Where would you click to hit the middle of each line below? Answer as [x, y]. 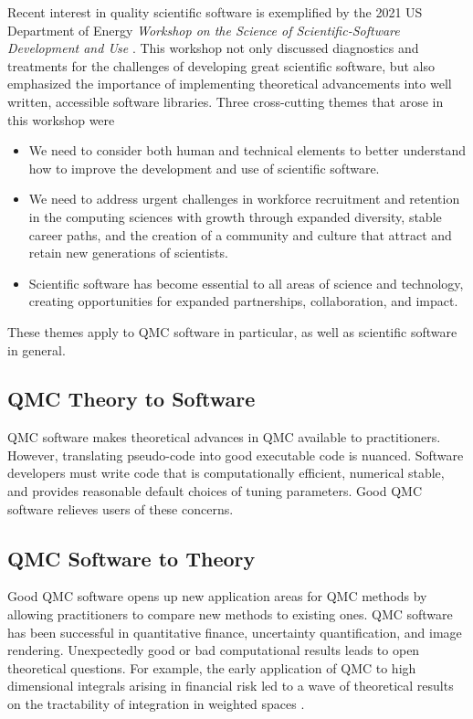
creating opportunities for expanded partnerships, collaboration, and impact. [243, 301]
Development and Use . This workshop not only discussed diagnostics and [213, 48]
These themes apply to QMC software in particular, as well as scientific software [232, 331]
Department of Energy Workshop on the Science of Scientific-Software [204, 30]
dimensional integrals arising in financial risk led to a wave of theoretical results [231, 686]
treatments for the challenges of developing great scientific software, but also [221, 65]
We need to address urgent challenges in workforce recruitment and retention [244, 199]
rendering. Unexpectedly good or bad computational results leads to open [214, 650]
